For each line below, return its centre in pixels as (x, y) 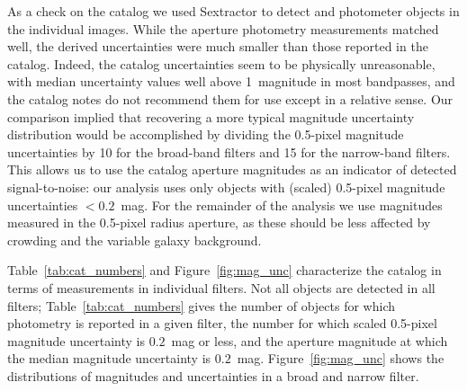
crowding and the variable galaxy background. (135, 240)
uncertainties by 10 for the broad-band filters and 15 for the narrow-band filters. (229, 151)
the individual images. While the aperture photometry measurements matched (223, 28)
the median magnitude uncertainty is (109, 358)
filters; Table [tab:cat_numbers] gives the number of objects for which (201, 305)
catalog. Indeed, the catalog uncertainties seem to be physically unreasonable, (221, 63)
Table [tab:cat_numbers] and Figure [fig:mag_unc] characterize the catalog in (225, 270)
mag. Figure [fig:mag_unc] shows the (341, 358)
